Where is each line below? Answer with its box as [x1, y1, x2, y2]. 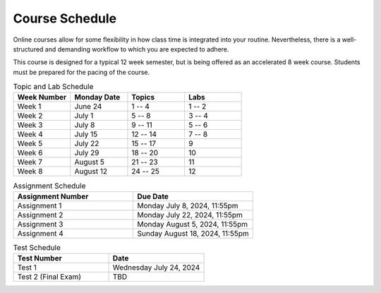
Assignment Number [17, 191, 89, 201]
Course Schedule [13, 11, 116, 26]
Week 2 [17, 111, 43, 121]
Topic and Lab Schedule [13, 82, 94, 92]
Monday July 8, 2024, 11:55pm [137, 201, 239, 210]
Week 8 [17, 167, 43, 177]
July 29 [74, 148, 99, 158]
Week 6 [17, 148, 43, 158]
